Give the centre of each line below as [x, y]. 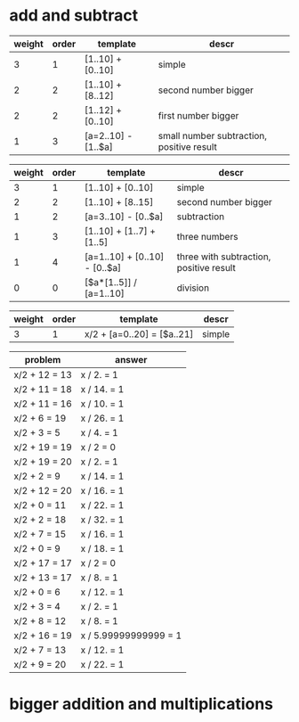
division [193, 288]
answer [131, 359]
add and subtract [74, 16]
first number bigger [198, 115]
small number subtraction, [213, 135]
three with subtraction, [224, 257]
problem [43, 359]
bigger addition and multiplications [141, 704]
